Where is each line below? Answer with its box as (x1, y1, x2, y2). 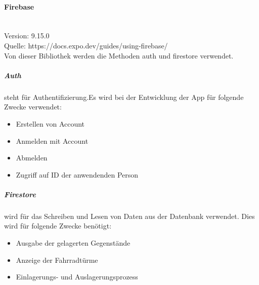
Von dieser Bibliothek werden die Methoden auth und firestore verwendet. (4, 50, 234, 61)
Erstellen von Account (16, 118, 85, 129)
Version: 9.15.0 (4, 30, 50, 41)
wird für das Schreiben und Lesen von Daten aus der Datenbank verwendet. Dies (4, 210, 255, 221)
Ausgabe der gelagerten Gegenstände (16, 238, 131, 248)
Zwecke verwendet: (4, 101, 62, 112)
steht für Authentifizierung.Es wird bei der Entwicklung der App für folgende (4, 91, 244, 102)
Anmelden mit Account (16, 135, 89, 146)
